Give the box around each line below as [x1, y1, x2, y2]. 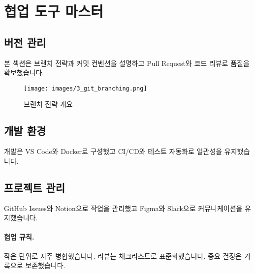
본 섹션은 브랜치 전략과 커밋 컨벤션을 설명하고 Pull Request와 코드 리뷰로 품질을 [4, 58, 250, 68]
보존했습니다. [25, 260, 65, 271]
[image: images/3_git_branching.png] [24, 85, 147, 92]
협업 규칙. [4, 232, 34, 242]
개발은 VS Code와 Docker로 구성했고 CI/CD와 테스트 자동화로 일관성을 [4, 146, 223, 156]
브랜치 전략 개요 [24, 99, 73, 109]
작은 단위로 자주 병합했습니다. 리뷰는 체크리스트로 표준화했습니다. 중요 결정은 [4, 250, 242, 261]
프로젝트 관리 [4, 180, 65, 195]
